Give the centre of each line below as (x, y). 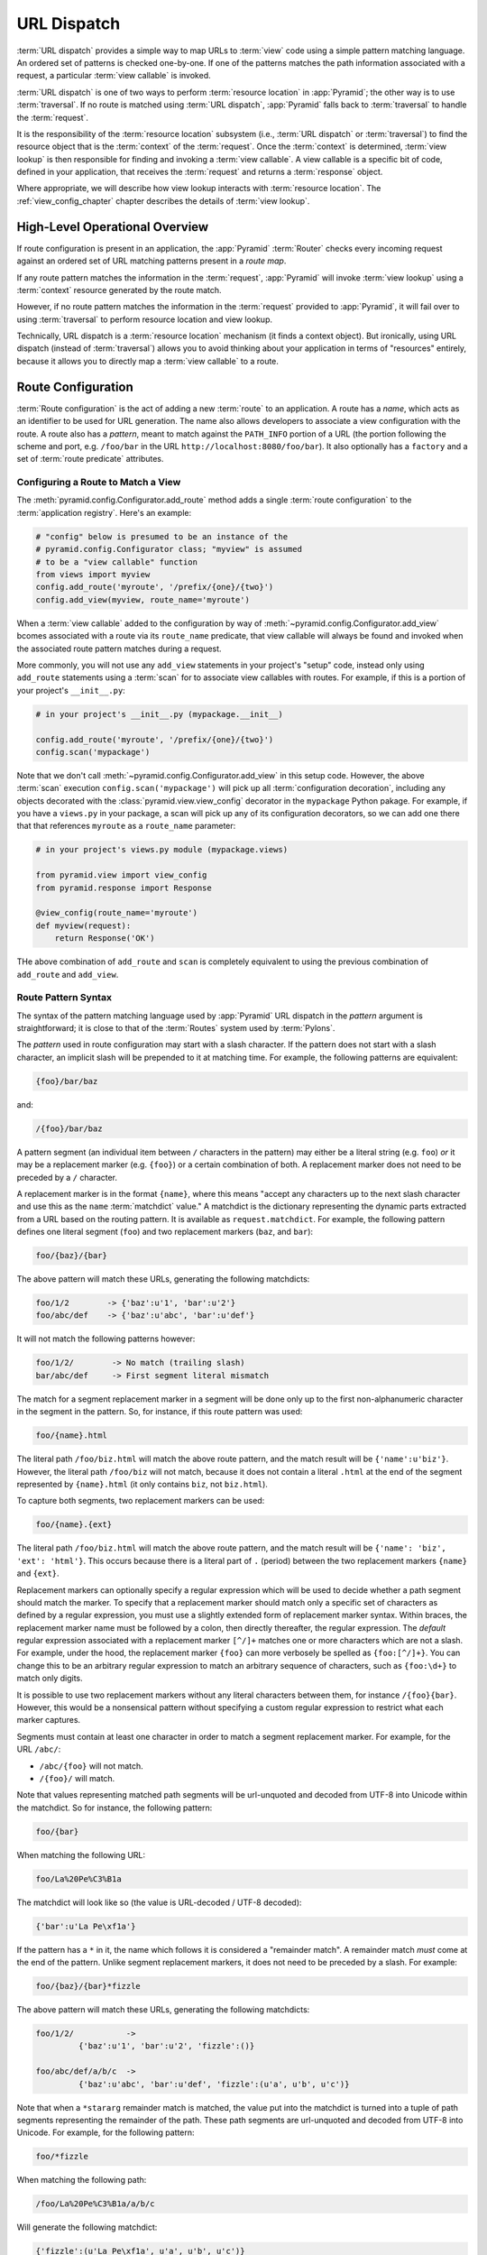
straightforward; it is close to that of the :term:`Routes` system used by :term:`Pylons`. (176, 1028)
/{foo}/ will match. (77, 1778)
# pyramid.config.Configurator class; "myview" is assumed (169, 549)
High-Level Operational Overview (113, 227)
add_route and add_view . (68, 974)
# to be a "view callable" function (117, 562)
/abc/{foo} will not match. (91, 1766)
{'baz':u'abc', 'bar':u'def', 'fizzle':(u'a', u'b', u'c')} (214, 2084)
